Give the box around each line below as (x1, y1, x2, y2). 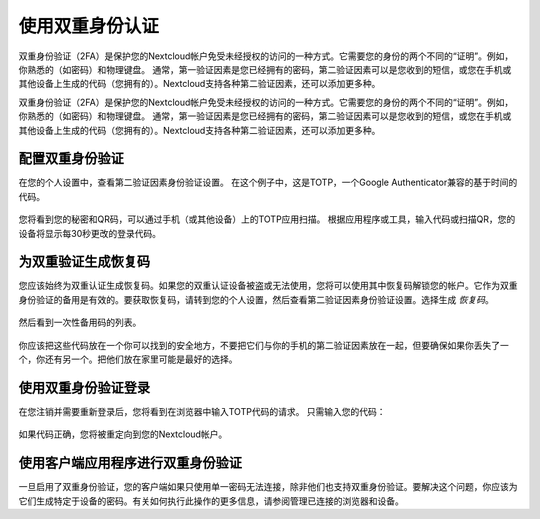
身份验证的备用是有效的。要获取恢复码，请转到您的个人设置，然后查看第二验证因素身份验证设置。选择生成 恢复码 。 (18, 293, 494, 305)
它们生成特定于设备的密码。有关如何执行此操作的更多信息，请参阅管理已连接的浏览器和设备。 (18, 495, 404, 507)
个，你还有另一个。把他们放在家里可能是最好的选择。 (18, 353, 238, 365)
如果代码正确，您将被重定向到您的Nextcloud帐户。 (18, 428, 228, 440)
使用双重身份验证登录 (18, 379, 150, 396)
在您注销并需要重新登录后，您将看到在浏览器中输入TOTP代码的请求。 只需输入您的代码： (18, 405, 386, 417)
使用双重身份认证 (18, 15, 160, 37)
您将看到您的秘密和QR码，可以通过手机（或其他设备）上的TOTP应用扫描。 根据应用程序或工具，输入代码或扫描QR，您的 (18, 213, 516, 225)
